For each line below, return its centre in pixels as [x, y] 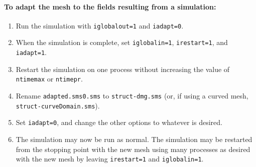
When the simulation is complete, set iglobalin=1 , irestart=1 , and [122, 42]
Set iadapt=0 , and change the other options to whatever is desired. [119, 122]
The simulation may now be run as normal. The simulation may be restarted [134, 139]
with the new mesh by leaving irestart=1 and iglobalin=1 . [110, 159]
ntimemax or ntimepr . [49, 79]
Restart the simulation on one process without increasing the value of [123, 69]
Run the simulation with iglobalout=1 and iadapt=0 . [100, 25]
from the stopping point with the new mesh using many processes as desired [133, 149]
